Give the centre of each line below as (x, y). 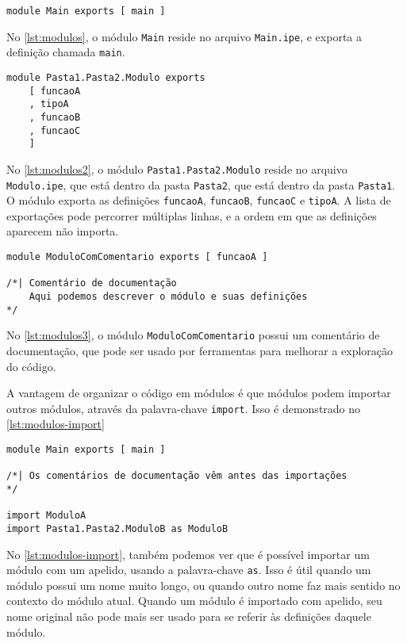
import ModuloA (46, 516)
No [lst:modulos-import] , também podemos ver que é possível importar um (188, 554)
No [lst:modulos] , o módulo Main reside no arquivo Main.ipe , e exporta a (184, 36)
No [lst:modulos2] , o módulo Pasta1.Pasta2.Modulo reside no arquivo (177, 168)
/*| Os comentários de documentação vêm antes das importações (177, 476)
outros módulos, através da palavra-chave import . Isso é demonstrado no (184, 408)
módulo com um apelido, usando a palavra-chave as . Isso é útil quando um (189, 570)
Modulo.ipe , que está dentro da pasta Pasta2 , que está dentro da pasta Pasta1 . (201, 184)
